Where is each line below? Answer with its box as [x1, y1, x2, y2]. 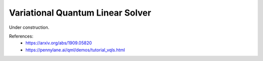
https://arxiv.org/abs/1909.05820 [25, 40, 92, 46]
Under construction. [9, 24, 50, 30]
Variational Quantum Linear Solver [9, 7, 151, 18]
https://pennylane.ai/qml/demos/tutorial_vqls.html [25, 47, 125, 53]
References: [9, 33, 34, 39]
